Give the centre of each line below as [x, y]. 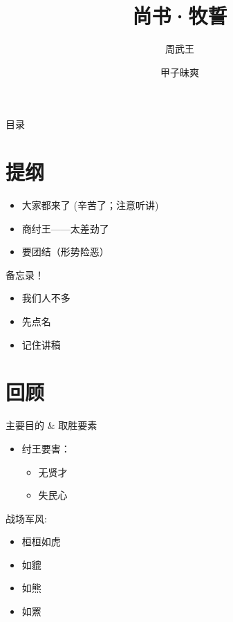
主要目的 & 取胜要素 [52, 425]
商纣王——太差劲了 [65, 228]
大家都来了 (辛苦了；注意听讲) [90, 205]
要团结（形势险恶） [65, 251]
